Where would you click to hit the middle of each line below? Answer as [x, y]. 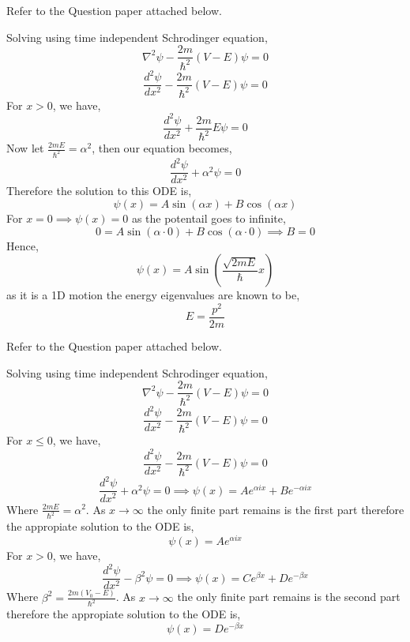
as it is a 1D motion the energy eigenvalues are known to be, [153, 295]
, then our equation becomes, [162, 148]
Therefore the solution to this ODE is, [99, 191]
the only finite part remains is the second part [289, 597]
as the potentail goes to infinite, [209, 218]
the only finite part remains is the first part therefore [276, 509]
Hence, [23, 245]
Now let [25, 148]
